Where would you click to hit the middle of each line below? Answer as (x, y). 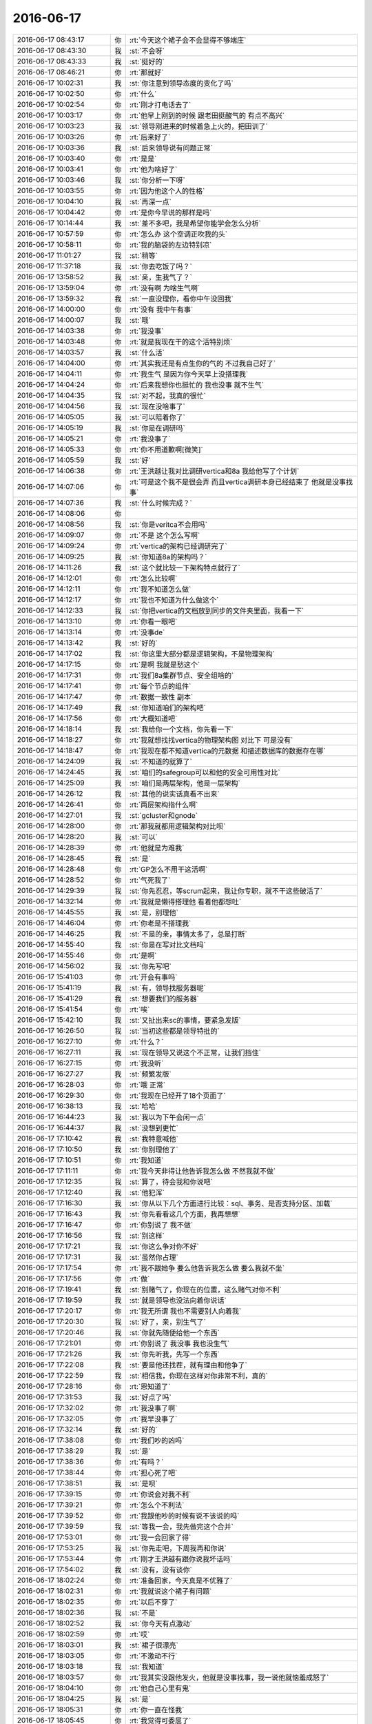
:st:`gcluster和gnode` (164, 815)
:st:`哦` (140, 320)
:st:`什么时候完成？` (161, 503)
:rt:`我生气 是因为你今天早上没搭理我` (189, 374)
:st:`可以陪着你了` (157, 417)
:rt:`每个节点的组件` (160, 686)
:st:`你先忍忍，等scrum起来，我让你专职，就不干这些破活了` (226, 891)
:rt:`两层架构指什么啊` (164, 805)
